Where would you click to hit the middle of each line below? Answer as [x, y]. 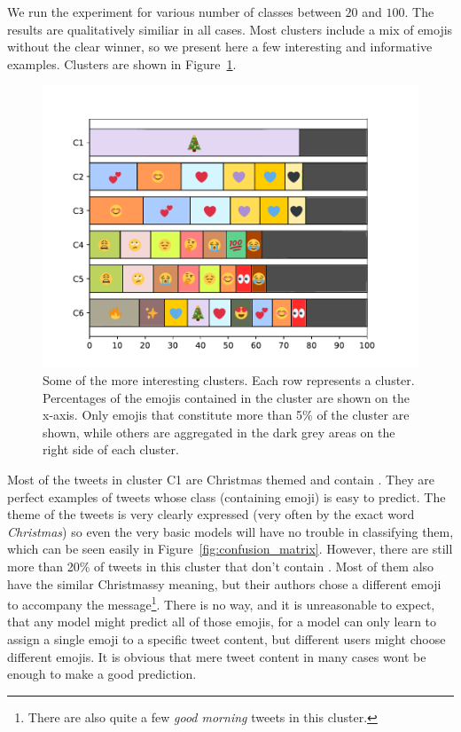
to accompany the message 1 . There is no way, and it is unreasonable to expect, [221, 603]
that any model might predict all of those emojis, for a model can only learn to [222, 622]
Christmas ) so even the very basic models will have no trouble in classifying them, [230, 531]
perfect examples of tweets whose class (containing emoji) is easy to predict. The [227, 496]
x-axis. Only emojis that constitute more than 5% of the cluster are [226, 415]
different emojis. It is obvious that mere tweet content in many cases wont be [217, 656]
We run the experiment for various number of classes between [174, 12]
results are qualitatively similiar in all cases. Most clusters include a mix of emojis [230, 29]
